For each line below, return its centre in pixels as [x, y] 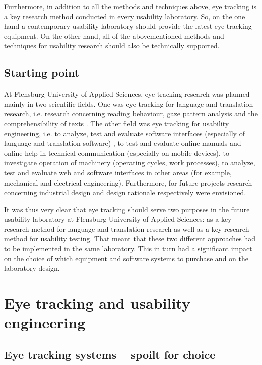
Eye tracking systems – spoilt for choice [110, 354]
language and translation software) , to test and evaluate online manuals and [123, 143]
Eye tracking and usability [97, 303]
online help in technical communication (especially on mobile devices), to [117, 153]
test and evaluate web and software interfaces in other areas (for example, [118, 172]
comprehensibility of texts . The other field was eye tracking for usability [117, 123]
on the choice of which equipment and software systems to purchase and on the [126, 258]
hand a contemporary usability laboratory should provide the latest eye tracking [128, 26]
